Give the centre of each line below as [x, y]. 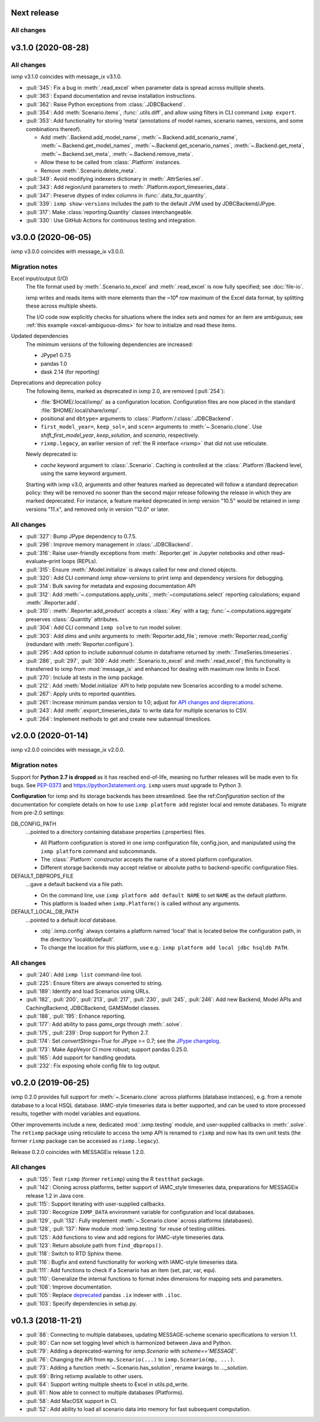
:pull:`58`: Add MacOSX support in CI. [72, 1401]
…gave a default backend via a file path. [75, 884]
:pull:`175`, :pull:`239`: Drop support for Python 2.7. [87, 1033]
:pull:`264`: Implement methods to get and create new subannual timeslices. [119, 719]
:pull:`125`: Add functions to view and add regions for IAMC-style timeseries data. [125, 1237]
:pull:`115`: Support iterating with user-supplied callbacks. [96, 1204]
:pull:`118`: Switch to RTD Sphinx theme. [74, 1254]
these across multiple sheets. [62, 306]
